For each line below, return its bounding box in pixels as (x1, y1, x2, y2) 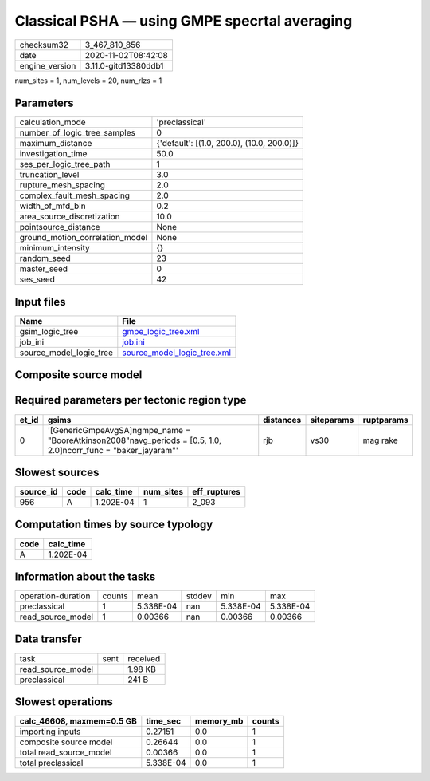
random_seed (19, 253, 71, 264)
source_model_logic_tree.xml (122, 347, 231, 358)
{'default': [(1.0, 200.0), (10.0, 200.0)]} (156, 138, 299, 149)
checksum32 (19, 39, 69, 50)
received (127, 653, 161, 664)
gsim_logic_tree (19, 325, 79, 337)
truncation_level (19, 169, 80, 180)
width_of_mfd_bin (19, 200, 87, 211)
